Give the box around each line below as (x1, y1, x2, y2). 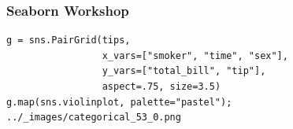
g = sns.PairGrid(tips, (6, 35, 131, 46)
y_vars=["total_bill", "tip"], (102, 65, 266, 77)
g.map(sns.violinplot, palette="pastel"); (6, 96, 232, 108)
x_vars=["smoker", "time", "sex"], (102, 50, 288, 61)
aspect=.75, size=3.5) (102, 81, 221, 92)
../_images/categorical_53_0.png (6, 112, 181, 123)
